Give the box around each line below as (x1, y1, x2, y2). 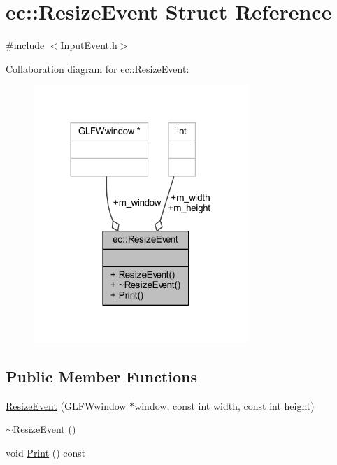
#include (6, 38, 45, 52)
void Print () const (6, 445, 86, 459)
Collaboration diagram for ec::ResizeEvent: (6, 61, 189, 76)
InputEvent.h (60, 38, 117, 52)
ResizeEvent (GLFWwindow (6, 398, 127, 413)
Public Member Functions (6, 365, 197, 387)
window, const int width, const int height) (134, 398, 315, 413)
